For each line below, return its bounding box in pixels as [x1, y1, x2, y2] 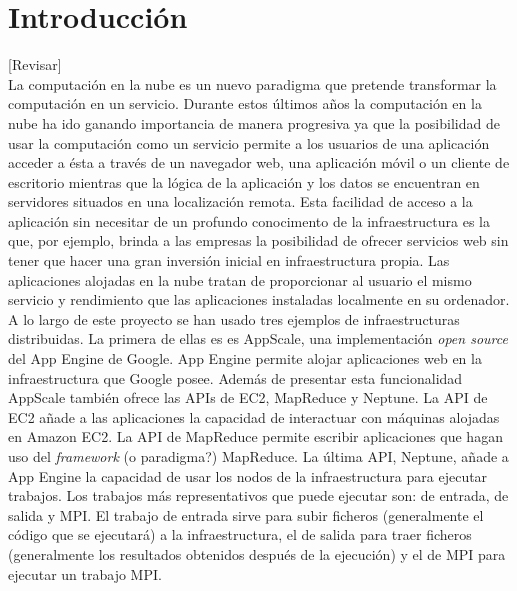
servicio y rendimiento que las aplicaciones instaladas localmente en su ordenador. [8, 289, 510, 310]
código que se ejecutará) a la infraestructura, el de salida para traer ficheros [8, 524, 472, 545]
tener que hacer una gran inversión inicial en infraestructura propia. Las [8, 250, 450, 271]
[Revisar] [8, 54, 62, 75]
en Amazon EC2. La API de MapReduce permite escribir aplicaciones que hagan [8, 426, 503, 447]
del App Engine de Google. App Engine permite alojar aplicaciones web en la [8, 348, 482, 369]
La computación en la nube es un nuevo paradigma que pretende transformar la [8, 73, 497, 94]
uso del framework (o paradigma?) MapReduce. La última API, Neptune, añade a [8, 446, 509, 466]
